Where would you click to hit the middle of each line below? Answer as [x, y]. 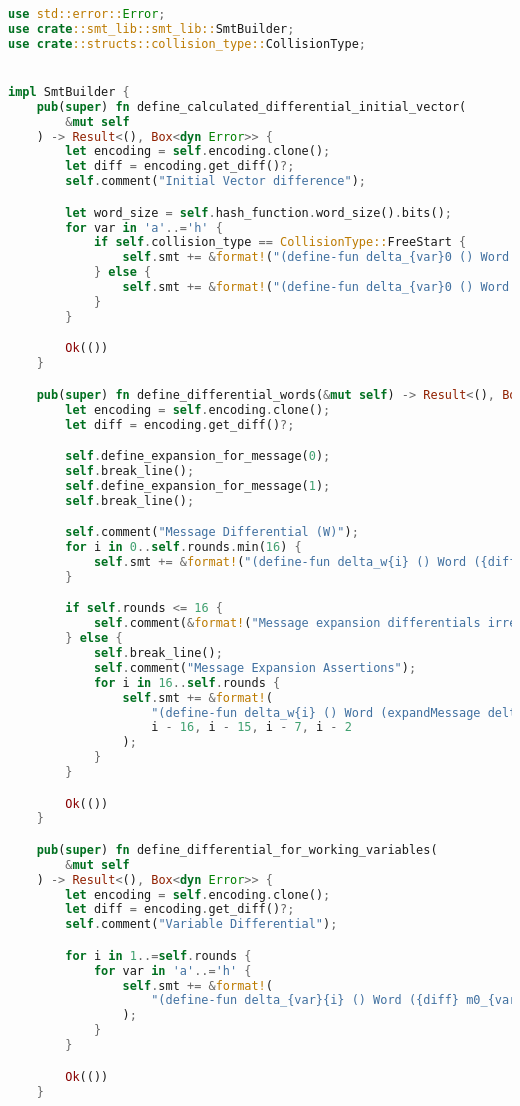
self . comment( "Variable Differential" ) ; [201, 924]
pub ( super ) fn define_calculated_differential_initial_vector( [251, 106]
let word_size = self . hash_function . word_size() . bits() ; [258, 212]
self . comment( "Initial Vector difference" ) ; [216, 181]
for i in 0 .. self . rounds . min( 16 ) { [183, 547]
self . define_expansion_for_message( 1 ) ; [198, 485]
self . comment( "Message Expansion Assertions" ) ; [255, 667]
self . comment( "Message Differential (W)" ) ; [212, 532]
